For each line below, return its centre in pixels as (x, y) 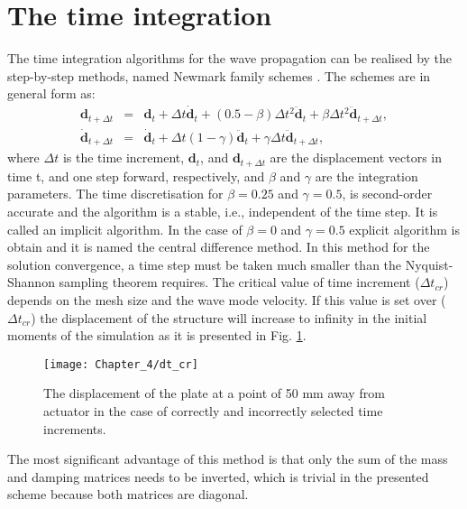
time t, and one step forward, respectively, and (136, 176)
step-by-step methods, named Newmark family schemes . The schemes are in (219, 75)
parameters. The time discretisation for (115, 194)
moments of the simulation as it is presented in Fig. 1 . (157, 335)
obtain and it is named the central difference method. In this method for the (219, 247)
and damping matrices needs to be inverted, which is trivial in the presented (218, 476)
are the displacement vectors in (356, 157)
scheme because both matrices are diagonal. (128, 494)
